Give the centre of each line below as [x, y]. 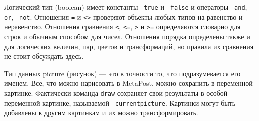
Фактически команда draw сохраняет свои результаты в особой [131, 93]
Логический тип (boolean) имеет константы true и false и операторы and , [126, 7]
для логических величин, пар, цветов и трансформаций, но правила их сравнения [129, 46]
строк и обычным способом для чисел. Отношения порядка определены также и [127, 36]
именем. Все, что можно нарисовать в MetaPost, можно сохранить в [109, 83]
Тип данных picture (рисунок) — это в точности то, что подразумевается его [122, 73]
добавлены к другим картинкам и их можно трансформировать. [101, 113]
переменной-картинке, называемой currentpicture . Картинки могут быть [120, 103]
